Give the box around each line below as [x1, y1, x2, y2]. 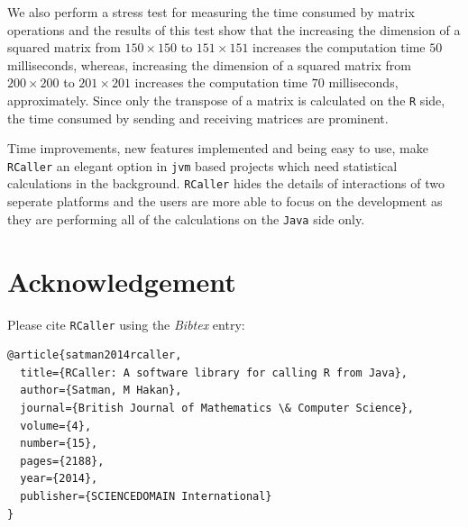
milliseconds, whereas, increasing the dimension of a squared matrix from [7, 55, 411, 74]
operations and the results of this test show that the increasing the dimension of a [7, 20, 461, 39]
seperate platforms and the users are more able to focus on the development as [7, 192, 443, 211]
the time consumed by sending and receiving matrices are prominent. [7, 108, 389, 127]
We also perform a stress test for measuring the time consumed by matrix [7, 3, 415, 21]
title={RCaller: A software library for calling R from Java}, [20, 366, 408, 379]
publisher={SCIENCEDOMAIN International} [20, 489, 272, 503]
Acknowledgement [7, 262, 236, 299]
